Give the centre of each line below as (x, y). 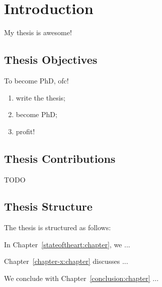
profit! (25, 131)
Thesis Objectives (51, 60)
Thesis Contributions (60, 158)
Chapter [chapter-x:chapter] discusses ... (66, 261)
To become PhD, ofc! (36, 80)
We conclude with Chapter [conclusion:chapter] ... (82, 278)
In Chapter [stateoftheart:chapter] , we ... (67, 244)
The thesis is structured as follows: (58, 227)
